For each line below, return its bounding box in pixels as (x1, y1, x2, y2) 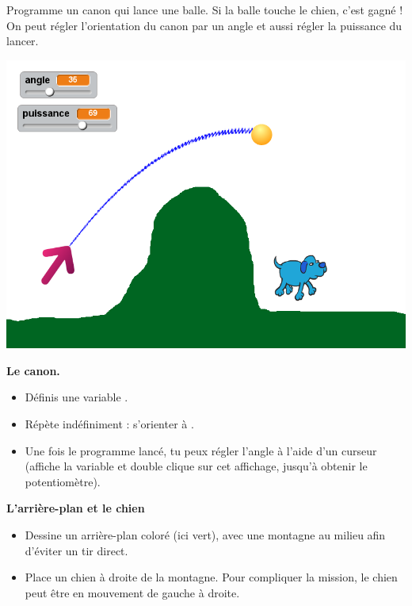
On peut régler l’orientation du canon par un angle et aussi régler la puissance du (6, 17, 402, 33)
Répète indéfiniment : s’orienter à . (25, 416, 194, 431)
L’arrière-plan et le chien (6, 500, 145, 516)
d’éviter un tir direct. (25, 542, 128, 558)
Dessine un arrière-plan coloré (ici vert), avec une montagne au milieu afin (25, 526, 386, 543)
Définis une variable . (25, 389, 128, 405)
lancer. (6, 33, 39, 49)
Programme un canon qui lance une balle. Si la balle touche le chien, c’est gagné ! (6, 2, 403, 17)
